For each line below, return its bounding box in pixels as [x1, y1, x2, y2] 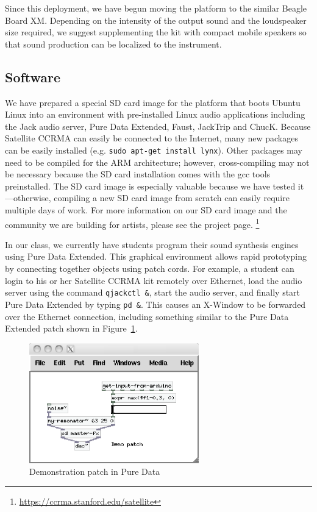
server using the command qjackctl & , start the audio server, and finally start [5, 286, 301, 299]
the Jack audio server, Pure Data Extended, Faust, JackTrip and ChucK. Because [5, 119, 311, 132]
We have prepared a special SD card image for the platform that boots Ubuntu [5, 96, 301, 108]
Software [5, 67, 61, 86]
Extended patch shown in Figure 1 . [5, 322, 138, 335]
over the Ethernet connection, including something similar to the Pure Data [5, 310, 289, 322]
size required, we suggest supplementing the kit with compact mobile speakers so [5, 26, 307, 38]
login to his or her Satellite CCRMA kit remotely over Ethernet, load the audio [5, 274, 302, 286]
